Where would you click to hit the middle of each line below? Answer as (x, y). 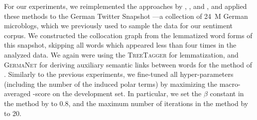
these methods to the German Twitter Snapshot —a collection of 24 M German (126, 16)
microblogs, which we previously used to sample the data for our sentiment (119, 26)
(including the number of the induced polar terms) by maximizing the (111, 84)
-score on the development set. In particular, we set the (117, 93)
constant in (227, 93)
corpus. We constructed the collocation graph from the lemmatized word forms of (128, 35)
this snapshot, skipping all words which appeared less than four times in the (120, 45)
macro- (230, 84)
